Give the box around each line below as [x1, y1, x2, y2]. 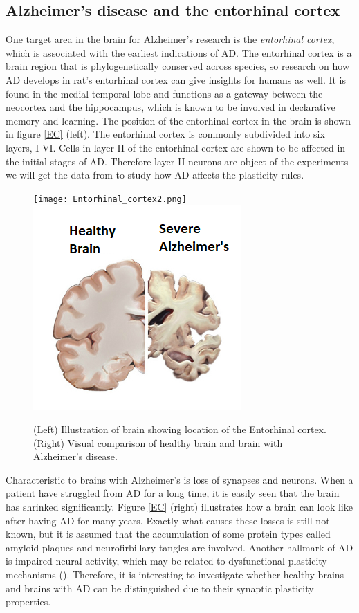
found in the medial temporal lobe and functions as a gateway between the [6, 86, 323, 100]
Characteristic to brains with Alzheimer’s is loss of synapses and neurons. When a [6, 472, 353, 486]
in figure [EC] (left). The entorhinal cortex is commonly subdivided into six [6, 127, 325, 141]
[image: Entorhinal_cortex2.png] [33, 194, 187, 204]
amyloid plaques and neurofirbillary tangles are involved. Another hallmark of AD [6, 540, 353, 554]
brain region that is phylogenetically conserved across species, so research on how [6, 59, 350, 73]
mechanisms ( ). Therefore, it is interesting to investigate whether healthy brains [6, 567, 344, 581]
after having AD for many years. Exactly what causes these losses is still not [6, 513, 330, 527]
